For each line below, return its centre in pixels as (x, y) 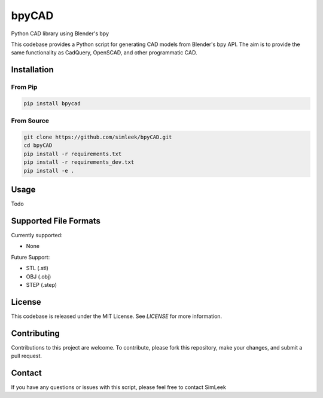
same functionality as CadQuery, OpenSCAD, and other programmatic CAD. (104, 53)
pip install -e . (49, 171)
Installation (32, 70)
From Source (30, 121)
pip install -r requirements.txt (73, 154)
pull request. (26, 356)
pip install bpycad (52, 103)
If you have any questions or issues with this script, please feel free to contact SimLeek (119, 387)
